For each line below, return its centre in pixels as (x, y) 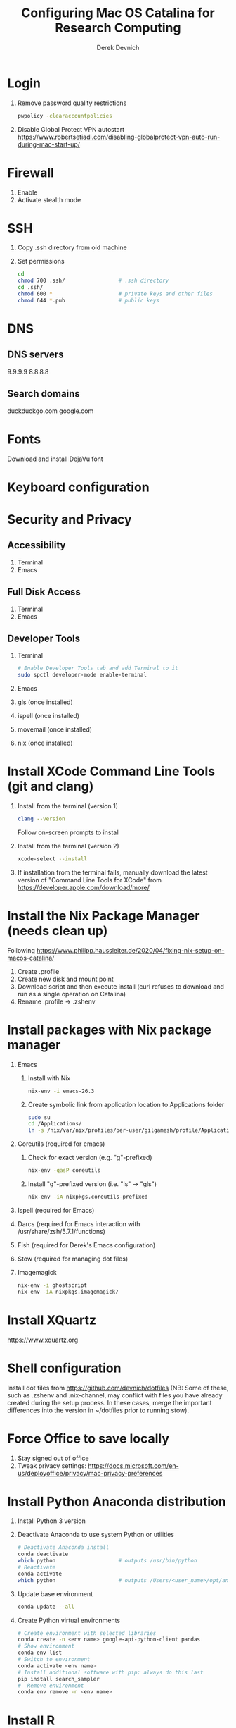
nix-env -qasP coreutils (64, 1171)
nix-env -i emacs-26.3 (61, 1091)
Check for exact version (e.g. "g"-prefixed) (90, 1158)
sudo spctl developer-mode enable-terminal (82, 675)
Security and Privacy (70, 519)
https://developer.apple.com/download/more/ (83, 887)
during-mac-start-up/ (49, 144)
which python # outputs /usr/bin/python (107, 1561)
